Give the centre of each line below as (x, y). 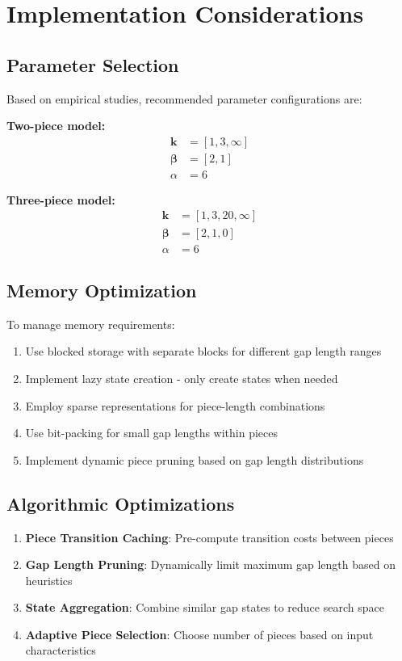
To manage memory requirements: (91, 324)
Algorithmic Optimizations (121, 503)
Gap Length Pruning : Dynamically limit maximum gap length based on (210, 564)
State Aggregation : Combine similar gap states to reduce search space (205, 607)
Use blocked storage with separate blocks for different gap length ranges (203, 351)
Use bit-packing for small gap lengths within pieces (152, 433)
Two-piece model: (56, 126)
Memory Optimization (102, 290)
